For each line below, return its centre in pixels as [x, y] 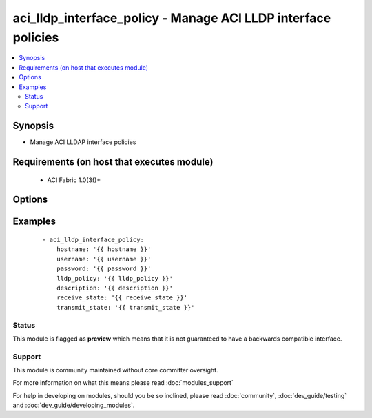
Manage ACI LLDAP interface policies [83, 142]
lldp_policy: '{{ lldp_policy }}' [115, 278]
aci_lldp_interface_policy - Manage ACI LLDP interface [172, 18]
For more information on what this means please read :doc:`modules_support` [123, 383]
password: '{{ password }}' [104, 269]
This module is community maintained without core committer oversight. [115, 370]
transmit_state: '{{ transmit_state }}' [126, 307]
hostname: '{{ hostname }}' [104, 249]
